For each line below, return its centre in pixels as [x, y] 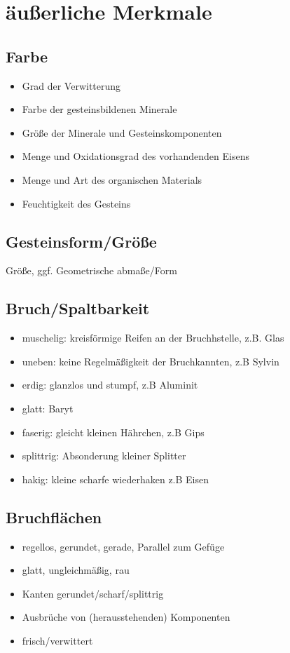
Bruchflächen [54, 517]
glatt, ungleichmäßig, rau [76, 570]
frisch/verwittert [57, 640]
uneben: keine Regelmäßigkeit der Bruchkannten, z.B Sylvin [151, 361]
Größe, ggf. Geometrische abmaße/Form [91, 270]
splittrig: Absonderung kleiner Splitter [104, 456]
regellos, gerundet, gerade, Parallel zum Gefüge [123, 546]
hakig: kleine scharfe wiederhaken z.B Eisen [116, 479]
